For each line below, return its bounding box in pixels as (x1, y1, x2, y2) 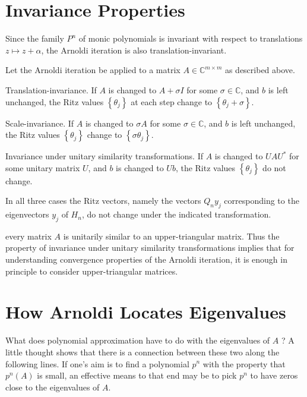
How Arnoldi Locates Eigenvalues (5, 300, 286, 324)
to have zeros (250, 369, 298, 382)
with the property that (202, 357, 286, 370)
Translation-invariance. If (5, 83, 97, 96)
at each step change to (131, 95, 213, 108)
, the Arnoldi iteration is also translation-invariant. (41, 43, 227, 56)
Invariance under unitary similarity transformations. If (5, 150, 204, 162)
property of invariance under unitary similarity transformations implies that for (5, 241, 295, 254)
